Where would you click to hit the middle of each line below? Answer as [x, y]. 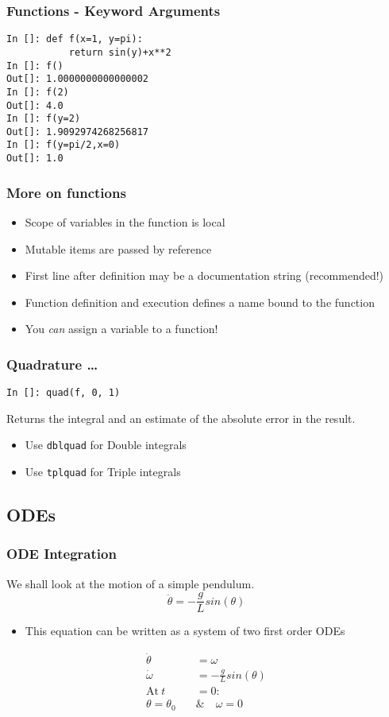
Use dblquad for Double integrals [106, 445]
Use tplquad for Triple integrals [103, 472]
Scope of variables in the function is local [125, 222]
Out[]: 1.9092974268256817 [77, 132]
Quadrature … [52, 364]
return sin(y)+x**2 [120, 52]
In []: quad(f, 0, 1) [64, 393]
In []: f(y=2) [44, 119]
